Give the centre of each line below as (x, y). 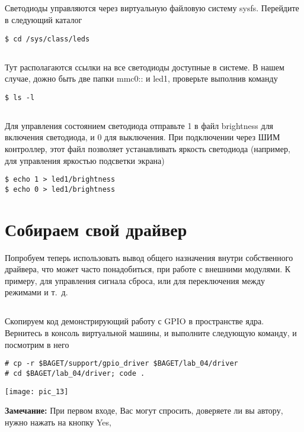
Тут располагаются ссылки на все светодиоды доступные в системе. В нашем (145, 67)
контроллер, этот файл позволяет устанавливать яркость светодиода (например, (148, 149)
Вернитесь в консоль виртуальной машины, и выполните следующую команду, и (151, 333)
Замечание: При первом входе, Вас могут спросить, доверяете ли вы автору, (144, 410)
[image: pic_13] (37, 391)
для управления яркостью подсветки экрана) (85, 160)
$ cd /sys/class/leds (47, 39)
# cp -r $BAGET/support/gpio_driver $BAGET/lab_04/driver (121, 364)
